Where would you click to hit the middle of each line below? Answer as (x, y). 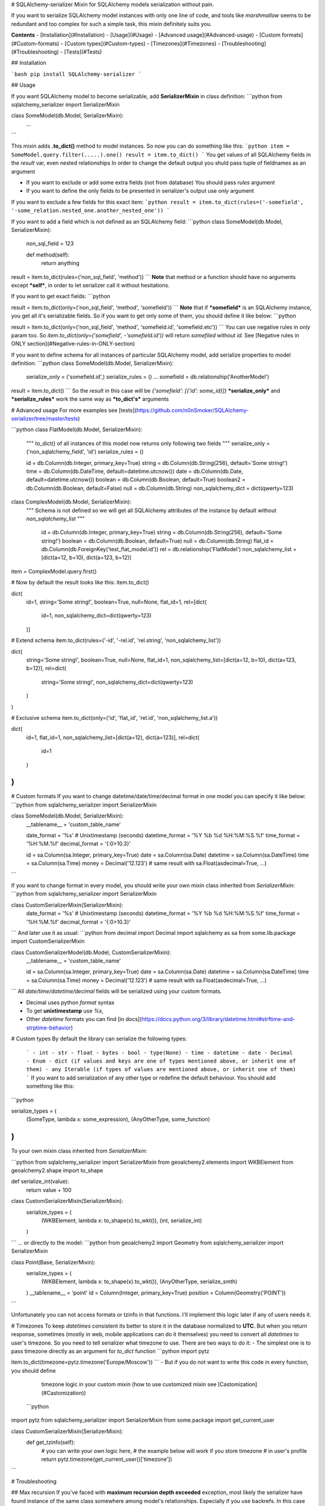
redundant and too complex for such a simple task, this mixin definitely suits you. (111, 23)
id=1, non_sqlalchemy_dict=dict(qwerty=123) (96, 616)
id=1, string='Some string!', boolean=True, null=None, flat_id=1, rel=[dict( (116, 602)
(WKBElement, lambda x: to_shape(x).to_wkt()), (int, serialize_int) (122, 1220)
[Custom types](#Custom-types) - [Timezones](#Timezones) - (142, 43)
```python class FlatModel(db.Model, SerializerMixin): (77, 430)
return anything (60, 263)
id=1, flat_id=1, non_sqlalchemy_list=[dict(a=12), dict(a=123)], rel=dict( (113, 737)
